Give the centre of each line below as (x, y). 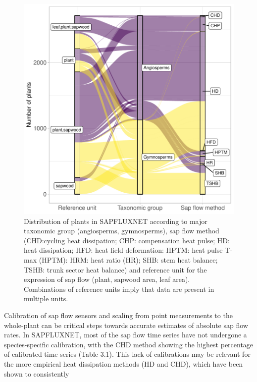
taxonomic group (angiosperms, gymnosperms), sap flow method (122, 231)
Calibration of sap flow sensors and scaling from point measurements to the (118, 315)
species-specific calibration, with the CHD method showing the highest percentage (129, 344)
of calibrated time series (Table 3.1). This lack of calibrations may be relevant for (127, 354)
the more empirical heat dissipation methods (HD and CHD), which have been (124, 363)
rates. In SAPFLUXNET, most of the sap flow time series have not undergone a (126, 335)
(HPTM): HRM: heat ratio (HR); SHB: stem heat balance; (128, 259)
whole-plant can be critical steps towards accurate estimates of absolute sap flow (126, 325)
